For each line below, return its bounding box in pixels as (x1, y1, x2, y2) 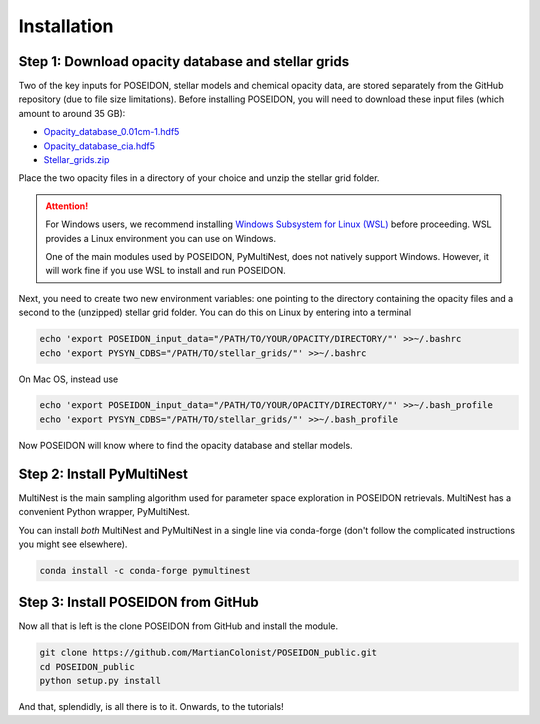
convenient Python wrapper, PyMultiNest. (18, 506, 190, 518)
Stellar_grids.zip (43, 154, 110, 166)
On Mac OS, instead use (18, 373, 119, 385)
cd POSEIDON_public (39, 661, 135, 672)
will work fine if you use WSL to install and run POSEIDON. (45, 265, 286, 277)
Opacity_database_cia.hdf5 (43, 140, 155, 152)
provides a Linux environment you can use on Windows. (45, 232, 277, 244)
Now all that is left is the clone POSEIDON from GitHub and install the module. (18, 620, 339, 632)
